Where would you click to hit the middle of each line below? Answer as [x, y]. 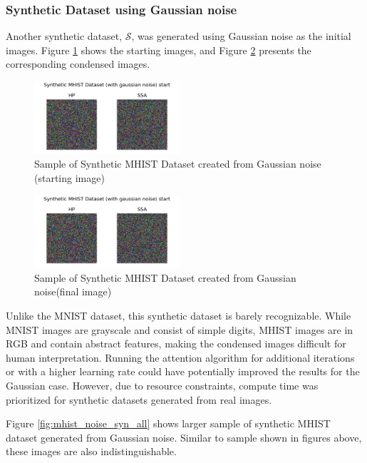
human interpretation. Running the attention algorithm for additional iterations [180, 357]
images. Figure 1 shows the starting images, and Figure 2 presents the [159, 50]
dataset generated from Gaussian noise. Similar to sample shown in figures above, [184, 437]
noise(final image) [73, 291]
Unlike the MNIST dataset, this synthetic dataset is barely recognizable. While [179, 316]
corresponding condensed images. [78, 64]
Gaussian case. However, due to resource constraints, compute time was [162, 386]
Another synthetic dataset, [64, 36]
